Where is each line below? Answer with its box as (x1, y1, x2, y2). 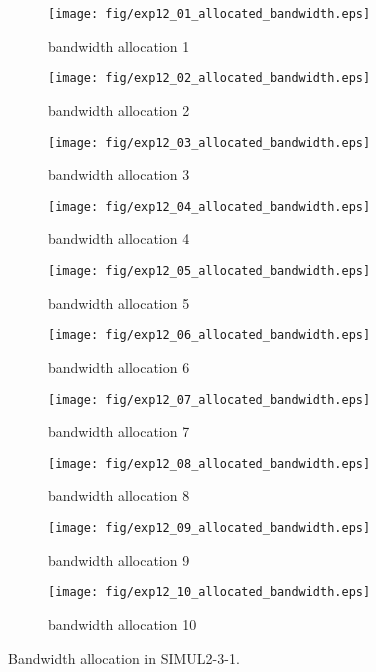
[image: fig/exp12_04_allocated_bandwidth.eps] (48, 199, 371, 214)
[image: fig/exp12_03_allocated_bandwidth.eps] (48, 135, 371, 150)
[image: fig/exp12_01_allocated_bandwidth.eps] (48, 7, 371, 21)
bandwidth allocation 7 (48, 421, 190, 442)
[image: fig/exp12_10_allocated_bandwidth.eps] (48, 585, 371, 600)
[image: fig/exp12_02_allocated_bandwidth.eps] (48, 71, 371, 86)
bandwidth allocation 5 (48, 292, 190, 313)
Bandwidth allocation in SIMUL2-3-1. (8, 647, 240, 668)
